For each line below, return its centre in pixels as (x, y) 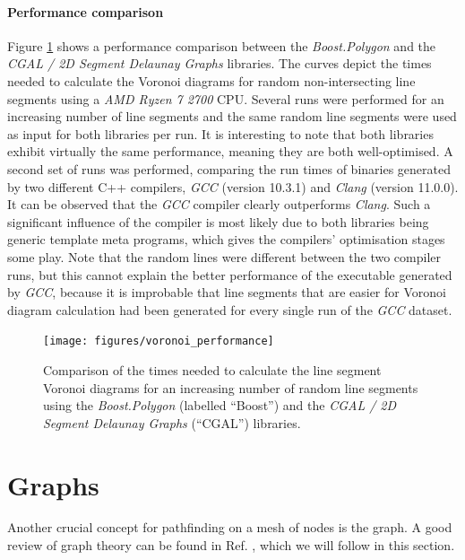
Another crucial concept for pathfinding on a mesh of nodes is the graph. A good (230, 527)
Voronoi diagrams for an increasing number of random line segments (231, 387)
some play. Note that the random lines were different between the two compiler (224, 256)
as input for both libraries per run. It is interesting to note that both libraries (220, 133)
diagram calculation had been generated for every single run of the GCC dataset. (230, 309)
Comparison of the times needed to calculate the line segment (212, 369)
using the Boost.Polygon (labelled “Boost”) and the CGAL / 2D (220, 405)
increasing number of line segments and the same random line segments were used (232, 116)
